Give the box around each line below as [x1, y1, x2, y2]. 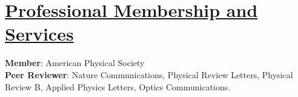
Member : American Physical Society [5, 56, 145, 69]
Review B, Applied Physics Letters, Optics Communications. [5, 80, 231, 93]
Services [5, 21, 74, 46]
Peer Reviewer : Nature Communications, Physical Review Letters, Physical [5, 68, 293, 81]
